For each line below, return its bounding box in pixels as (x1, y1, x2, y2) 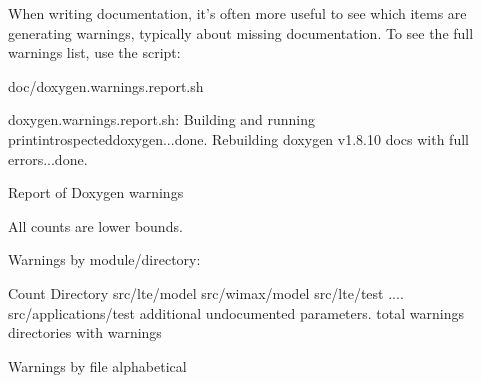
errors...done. (8, 148, 88, 169)
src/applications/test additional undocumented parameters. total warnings (8, 302, 464, 323)
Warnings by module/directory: (8, 249, 201, 270)
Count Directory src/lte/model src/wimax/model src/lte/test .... (8, 282, 404, 303)
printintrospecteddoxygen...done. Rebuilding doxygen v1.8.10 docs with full (8, 128, 469, 149)
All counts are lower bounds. (8, 215, 183, 236)
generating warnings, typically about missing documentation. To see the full (8, 22, 474, 43)
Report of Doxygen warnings (8, 182, 184, 203)
